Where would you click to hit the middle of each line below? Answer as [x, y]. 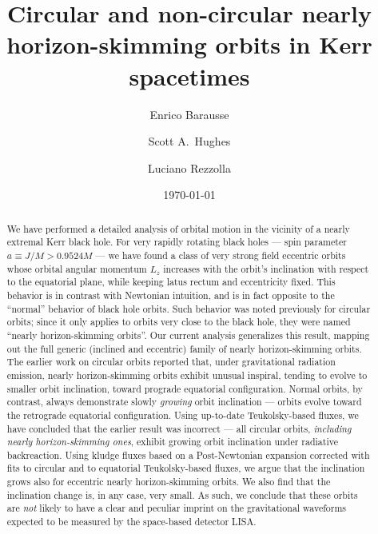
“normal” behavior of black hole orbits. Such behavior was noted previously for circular [189, 308]
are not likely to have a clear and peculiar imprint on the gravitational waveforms [177, 508]
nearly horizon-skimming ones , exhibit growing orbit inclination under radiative [172, 442]
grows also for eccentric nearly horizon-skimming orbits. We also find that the [169, 482]
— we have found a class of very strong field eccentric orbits [221, 255]
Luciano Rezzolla [189, 167]
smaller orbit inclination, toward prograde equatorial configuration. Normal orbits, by [185, 388]
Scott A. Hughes [189, 141]
